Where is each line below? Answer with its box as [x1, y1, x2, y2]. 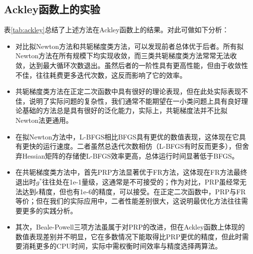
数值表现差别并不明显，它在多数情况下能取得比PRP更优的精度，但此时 [15, 231, 242, 241]
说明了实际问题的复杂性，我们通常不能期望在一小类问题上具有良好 [29, 95, 241, 106]
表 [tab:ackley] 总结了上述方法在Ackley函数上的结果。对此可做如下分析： [4, 24, 229, 35]
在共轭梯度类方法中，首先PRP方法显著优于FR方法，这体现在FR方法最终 [15, 167, 248, 177]
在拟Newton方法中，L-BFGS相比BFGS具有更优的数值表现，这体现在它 [15, 131, 239, 141]
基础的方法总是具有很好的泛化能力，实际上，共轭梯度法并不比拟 [22, 105, 228, 115]
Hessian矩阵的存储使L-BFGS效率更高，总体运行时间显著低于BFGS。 [22, 150, 239, 161]
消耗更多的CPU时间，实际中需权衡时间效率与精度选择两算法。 [22, 241, 222, 251]
